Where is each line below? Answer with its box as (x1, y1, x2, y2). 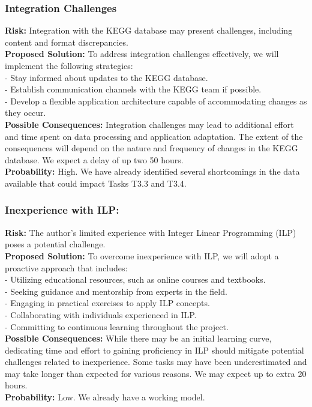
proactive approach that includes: (5, 261, 128, 274)
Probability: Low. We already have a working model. (5, 391, 205, 403)
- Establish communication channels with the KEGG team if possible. (5, 83, 262, 95)
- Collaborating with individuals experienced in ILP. (5, 308, 197, 321)
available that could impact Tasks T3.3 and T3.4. (5, 176, 187, 189)
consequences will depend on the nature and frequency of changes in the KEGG (5, 142, 298, 154)
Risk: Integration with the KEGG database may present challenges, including (5, 24, 293, 37)
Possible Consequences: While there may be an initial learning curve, (5, 332, 272, 345)
